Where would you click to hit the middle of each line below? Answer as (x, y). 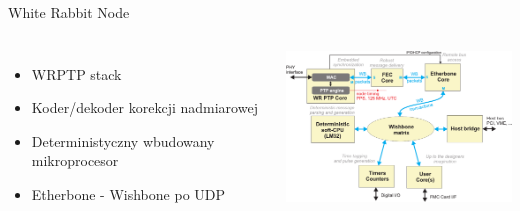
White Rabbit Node (69, 12)
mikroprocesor (75, 160)
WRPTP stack (76, 73)
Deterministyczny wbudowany (123, 140)
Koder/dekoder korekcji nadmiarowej (144, 107)
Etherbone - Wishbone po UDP (128, 193)
